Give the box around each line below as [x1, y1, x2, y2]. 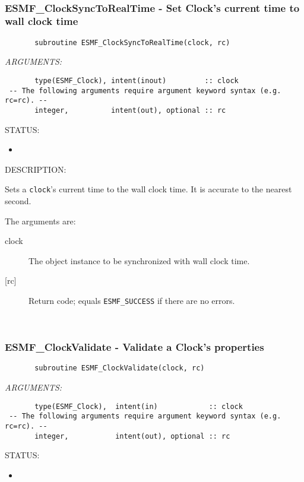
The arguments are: [5, 214, 76, 227]
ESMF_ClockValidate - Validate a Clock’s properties [5, 340, 264, 354]
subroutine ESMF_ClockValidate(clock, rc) [34, 364, 205, 373]
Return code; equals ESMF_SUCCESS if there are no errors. [28, 294, 235, 307]
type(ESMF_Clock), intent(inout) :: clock [34, 76, 239, 85]
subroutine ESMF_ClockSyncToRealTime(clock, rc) [34, 38, 230, 47]
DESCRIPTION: [5, 163, 66, 175]
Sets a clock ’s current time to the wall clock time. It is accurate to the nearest [5, 183, 292, 195]
